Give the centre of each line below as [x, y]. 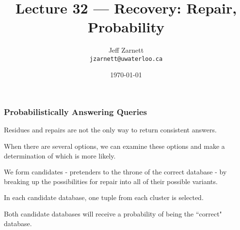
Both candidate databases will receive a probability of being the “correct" [113, 214]
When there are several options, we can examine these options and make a [114, 146]
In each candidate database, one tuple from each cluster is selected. [104, 197]
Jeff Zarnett [126, 50]
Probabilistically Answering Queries [75, 112]
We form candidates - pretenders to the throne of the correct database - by [115, 172]
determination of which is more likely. [60, 155]
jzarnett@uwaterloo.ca [126, 59]
